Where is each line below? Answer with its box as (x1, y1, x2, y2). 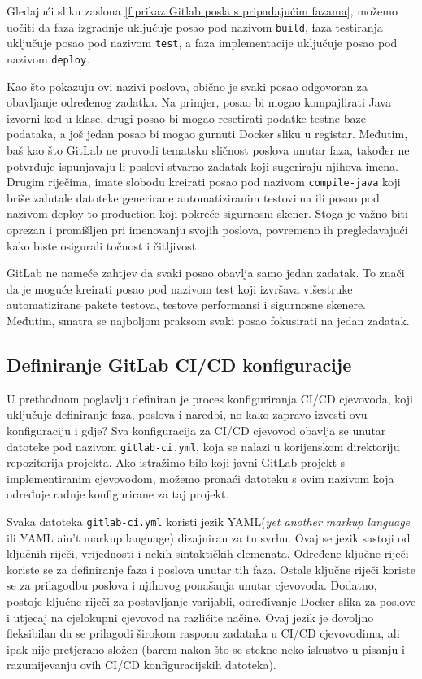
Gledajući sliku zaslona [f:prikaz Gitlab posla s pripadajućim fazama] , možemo (7, 2, 398, 19)
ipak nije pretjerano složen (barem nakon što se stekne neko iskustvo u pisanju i (7, 640, 405, 657)
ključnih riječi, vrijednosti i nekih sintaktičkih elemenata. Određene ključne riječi (7, 545, 409, 562)
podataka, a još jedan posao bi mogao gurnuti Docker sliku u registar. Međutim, (7, 125, 408, 142)
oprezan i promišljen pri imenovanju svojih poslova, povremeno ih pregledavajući (7, 220, 408, 237)
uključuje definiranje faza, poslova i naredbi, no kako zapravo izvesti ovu (7, 406, 368, 423)
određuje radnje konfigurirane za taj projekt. (7, 485, 229, 503)
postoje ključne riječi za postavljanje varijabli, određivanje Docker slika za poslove (7, 592, 416, 609)
